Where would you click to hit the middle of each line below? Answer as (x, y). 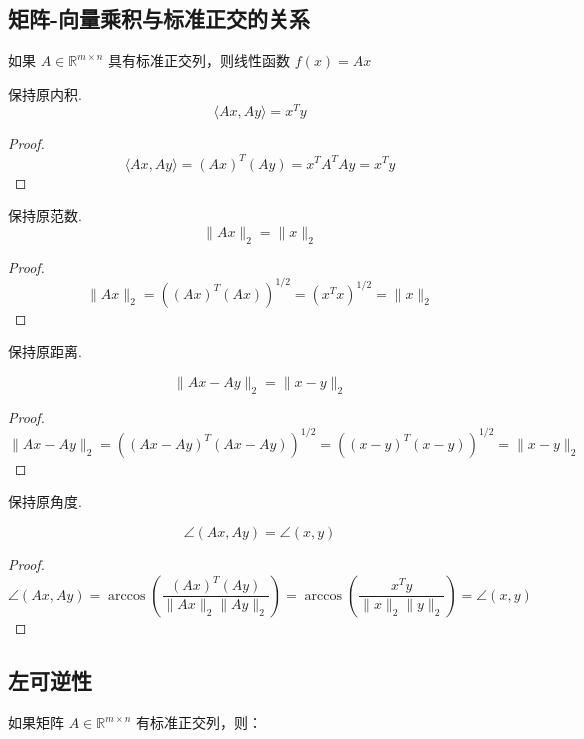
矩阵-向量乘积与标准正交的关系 (159, 18)
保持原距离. (45, 351)
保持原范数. (45, 215)
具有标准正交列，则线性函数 (199, 60)
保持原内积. (45, 93)
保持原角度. (45, 501)
